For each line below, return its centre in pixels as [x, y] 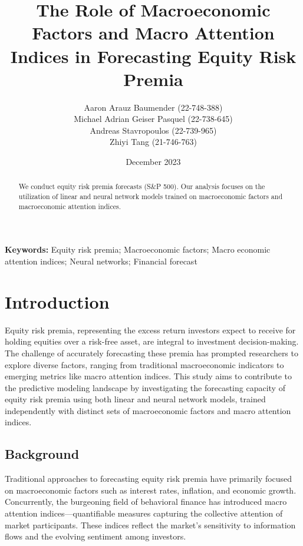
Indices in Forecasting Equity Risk [153, 56]
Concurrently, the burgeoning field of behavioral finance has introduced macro [146, 502]
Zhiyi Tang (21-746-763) [153, 142]
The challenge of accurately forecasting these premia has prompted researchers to [151, 353]
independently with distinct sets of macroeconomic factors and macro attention [148, 410]
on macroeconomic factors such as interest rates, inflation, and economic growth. [151, 490]
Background [42, 454]
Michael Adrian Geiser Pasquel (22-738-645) [153, 119]
